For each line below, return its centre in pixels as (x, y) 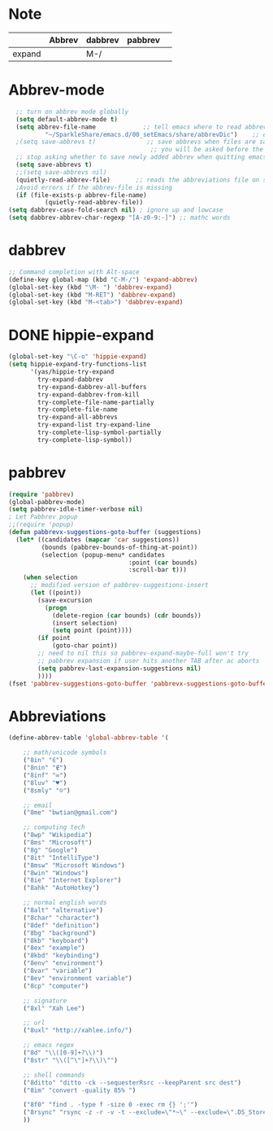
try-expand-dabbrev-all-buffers (93, 387)
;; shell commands (54, 1075)
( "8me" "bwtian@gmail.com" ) (70, 813)
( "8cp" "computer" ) (56, 986)
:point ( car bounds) (163, 563)
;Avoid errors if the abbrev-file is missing (94, 187)
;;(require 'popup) (41, 525)
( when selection (51, 578)
